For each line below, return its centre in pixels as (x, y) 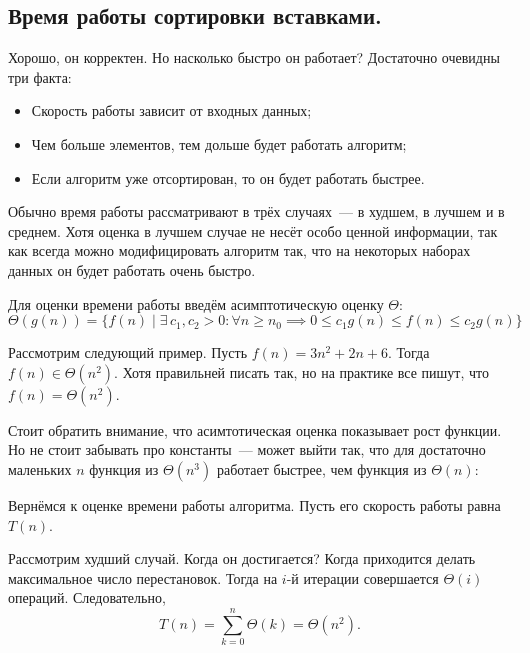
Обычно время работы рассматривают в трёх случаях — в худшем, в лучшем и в (256, 211)
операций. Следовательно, (87, 597)
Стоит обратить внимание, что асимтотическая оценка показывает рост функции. (255, 429)
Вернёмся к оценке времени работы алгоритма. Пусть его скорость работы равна (254, 504)
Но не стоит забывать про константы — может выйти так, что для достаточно (247, 449)
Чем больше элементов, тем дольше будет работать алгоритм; (219, 143)
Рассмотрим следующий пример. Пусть (128, 352)
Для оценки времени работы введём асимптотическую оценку (196, 303)
